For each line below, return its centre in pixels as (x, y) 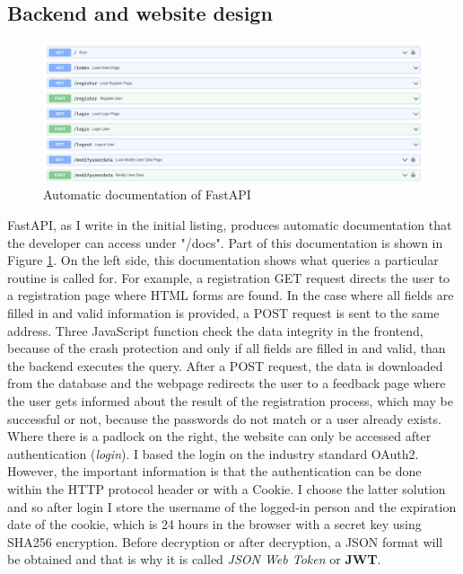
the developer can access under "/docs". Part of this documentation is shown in (225, 242)
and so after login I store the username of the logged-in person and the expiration (232, 506)
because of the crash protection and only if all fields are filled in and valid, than (227, 348)
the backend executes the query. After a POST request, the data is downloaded (225, 365)
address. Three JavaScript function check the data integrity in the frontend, (215, 330)
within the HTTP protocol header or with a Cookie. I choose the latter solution (227, 488)
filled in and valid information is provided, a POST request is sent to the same (223, 313)
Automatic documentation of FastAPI (147, 194)
